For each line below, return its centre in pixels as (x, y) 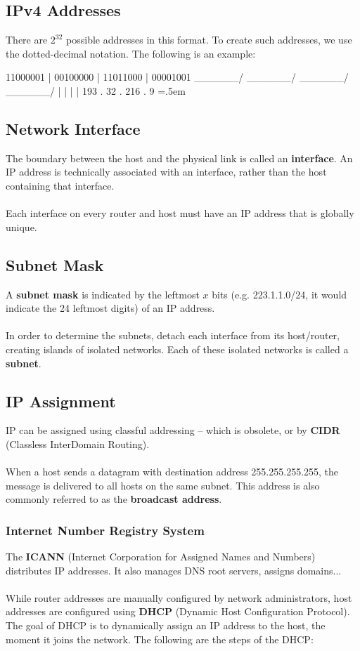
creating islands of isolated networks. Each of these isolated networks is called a (177, 349)
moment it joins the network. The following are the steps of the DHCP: (160, 639)
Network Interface (73, 128)
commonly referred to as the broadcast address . (114, 499)
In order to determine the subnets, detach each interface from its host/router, (173, 335)
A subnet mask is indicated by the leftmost (103, 294)
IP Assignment (61, 401)
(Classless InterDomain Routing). (78, 443)
